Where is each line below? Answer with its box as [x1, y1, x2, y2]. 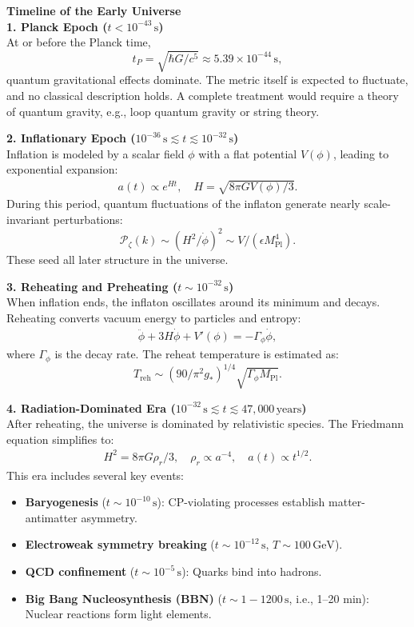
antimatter [25, 509, 78, 525]
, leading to [332, 145, 389, 162]
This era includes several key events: [6, 466, 185, 483]
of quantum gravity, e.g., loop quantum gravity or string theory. [6, 102, 320, 119]
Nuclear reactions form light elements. [25, 605, 212, 622]
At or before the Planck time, [6, 34, 151, 50]
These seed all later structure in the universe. [6, 251, 229, 268]
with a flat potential [198, 145, 297, 162]
